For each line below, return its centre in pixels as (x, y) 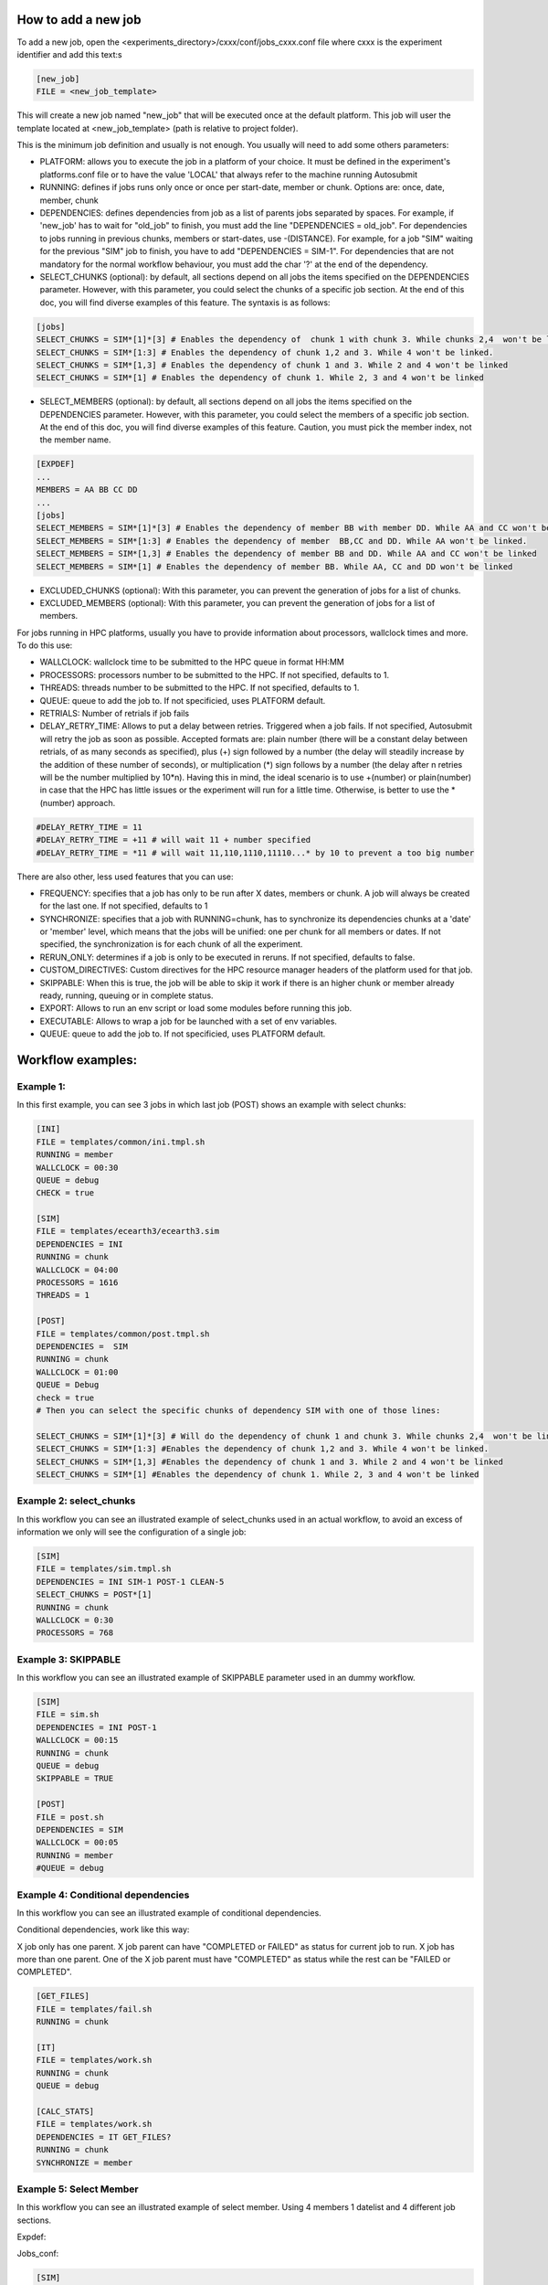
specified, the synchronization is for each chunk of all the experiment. (171, 944)
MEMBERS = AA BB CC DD (87, 490)
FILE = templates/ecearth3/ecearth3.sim (127, 1231)
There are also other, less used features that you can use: (125, 877)
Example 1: (41, 1086)
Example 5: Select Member (78, 2189)
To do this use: (45, 645)
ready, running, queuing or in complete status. (126, 995)
